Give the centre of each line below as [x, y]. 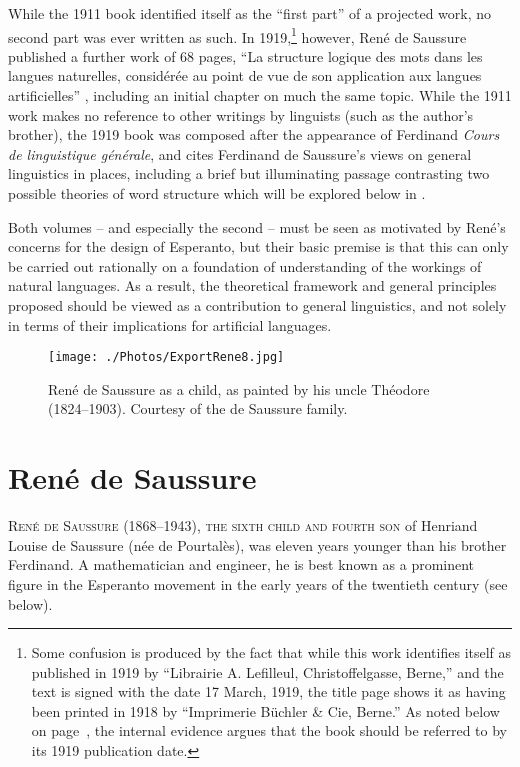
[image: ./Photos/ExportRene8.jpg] [166, 357]
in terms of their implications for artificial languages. [170, 324]
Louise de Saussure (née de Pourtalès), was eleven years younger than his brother [257, 544]
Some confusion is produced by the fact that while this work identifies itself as [271, 652]
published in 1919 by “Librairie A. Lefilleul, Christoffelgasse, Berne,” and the [267, 671]
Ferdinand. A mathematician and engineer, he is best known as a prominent [241, 564]
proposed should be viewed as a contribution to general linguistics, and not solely [257, 304]
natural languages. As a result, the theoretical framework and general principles [252, 285]
